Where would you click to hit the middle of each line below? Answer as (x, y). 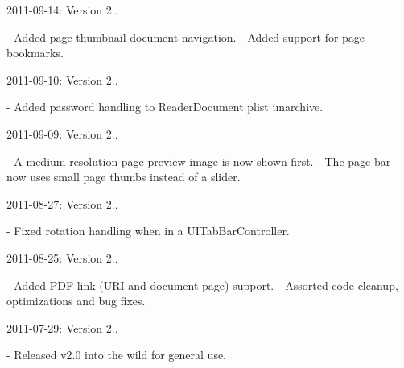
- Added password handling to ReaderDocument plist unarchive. (165, 107)
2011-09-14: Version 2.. (62, 10)
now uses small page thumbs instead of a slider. (124, 177)
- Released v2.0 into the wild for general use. (117, 355)
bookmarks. (35, 53)
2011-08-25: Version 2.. (62, 257)
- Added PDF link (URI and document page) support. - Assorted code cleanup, (202, 285)
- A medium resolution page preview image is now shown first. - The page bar (199, 161)
